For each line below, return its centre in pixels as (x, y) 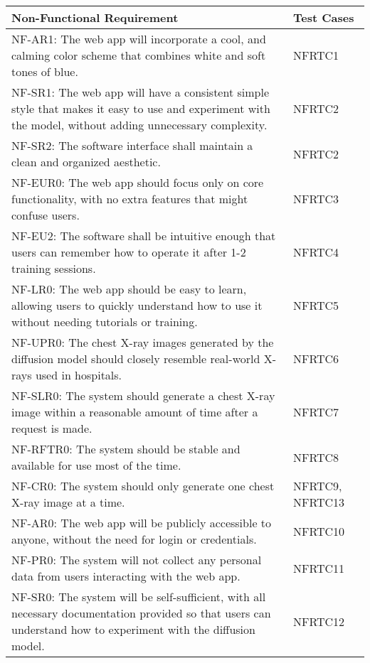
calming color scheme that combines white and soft (139, 55)
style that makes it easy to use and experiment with (141, 108)
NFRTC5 (316, 305)
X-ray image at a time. (68, 502)
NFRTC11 (319, 568)
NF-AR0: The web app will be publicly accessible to (142, 523)
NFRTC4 (316, 252)
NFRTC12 (319, 621)
